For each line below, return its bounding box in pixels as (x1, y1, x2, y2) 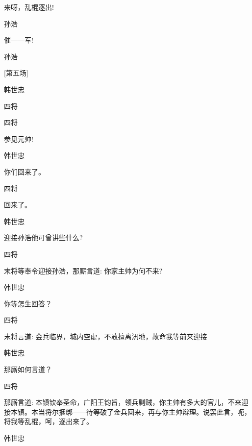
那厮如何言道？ (4, 364, 52, 374)
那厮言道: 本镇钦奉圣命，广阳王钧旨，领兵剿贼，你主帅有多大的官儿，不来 (4, 397, 242, 407)
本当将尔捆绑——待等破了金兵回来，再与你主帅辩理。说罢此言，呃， (31, 406, 251, 417)
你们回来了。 (4, 166, 45, 176)
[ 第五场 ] (4, 68, 28, 78)
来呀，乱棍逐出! (4, 2, 54, 12)
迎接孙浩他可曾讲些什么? (4, 232, 83, 243)
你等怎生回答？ (4, 298, 52, 308)
